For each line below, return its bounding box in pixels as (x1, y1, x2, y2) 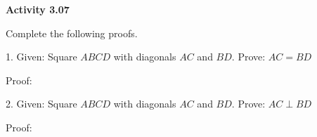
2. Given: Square (6, 96, 77, 111)
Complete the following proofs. (6, 25, 138, 40)
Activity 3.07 (6, 2, 70, 16)
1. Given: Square (6, 49, 77, 64)
